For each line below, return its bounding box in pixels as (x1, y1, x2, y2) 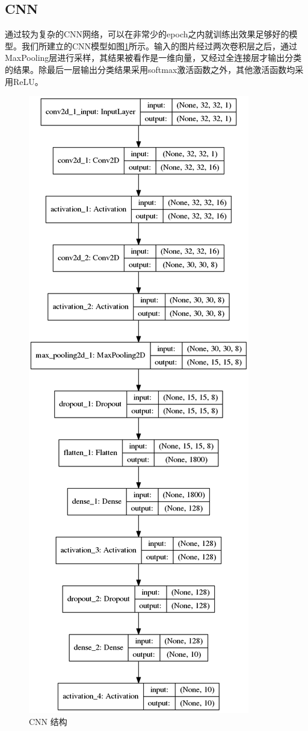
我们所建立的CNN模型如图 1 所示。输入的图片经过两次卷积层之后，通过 (21, 39, 298, 52)
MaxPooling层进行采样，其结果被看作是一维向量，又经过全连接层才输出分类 (5, 51, 302, 64)
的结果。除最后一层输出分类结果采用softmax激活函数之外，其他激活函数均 (5, 63, 295, 75)
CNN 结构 (29, 715, 67, 727)
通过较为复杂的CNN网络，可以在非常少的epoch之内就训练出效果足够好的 (5, 28, 289, 40)
